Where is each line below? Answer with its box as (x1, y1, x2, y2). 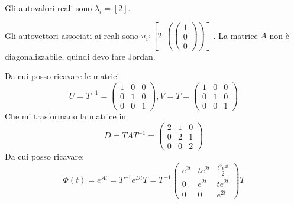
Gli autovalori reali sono (5, 2, 92, 14)
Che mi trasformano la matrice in (5, 110, 127, 122)
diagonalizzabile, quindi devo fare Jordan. (5, 50, 156, 62)
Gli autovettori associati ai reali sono (5, 29, 138, 41)
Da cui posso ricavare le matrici (5, 70, 119, 82)
